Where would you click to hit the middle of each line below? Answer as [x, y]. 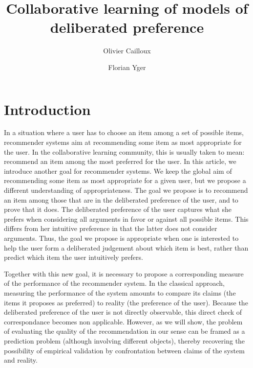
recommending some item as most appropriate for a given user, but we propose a [125, 180]
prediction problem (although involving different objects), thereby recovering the [125, 340]
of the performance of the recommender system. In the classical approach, [114, 283]
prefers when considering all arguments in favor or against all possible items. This [126, 218]
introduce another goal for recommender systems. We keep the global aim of [118, 171]
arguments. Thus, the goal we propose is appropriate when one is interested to [121, 238]
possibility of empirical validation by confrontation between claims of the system [124, 350]
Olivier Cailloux [127, 51]
